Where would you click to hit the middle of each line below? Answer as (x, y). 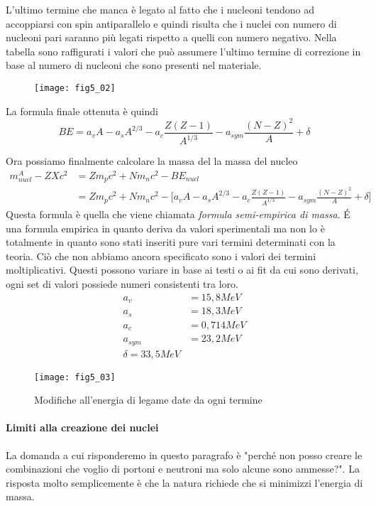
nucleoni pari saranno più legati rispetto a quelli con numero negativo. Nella (171, 37)
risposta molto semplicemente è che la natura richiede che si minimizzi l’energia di (184, 482)
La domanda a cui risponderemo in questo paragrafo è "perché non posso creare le (184, 454)
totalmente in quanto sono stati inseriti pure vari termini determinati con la (171, 242)
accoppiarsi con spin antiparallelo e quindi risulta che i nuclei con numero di (171, 23)
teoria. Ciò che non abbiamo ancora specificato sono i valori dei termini (161, 255)
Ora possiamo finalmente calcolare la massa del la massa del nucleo (152, 161)
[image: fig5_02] (75, 88)
